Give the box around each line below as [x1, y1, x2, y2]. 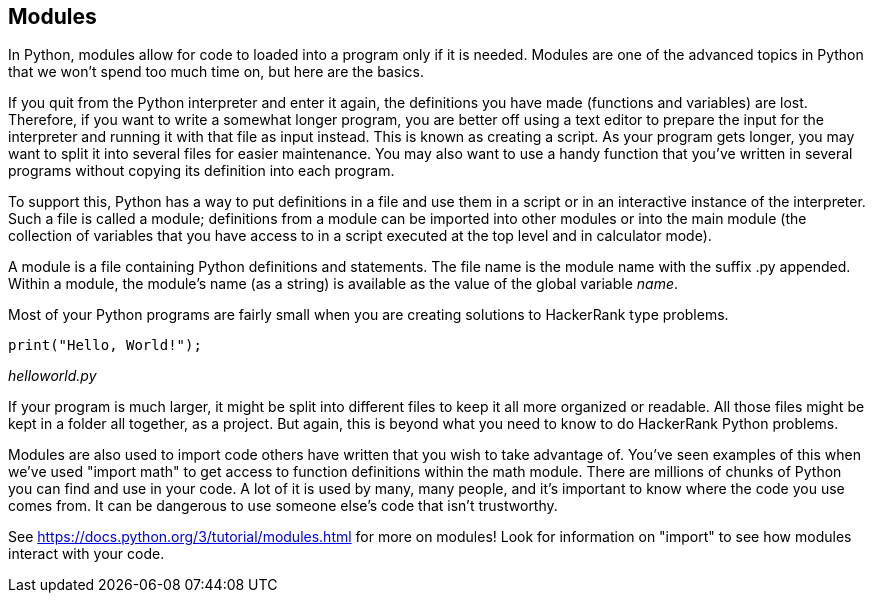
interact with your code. [8, 545, 165, 563]
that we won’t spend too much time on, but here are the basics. [8, 63, 424, 81]
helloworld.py [8, 367, 97, 385]
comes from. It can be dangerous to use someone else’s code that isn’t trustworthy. [8, 497, 558, 515]
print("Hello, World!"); [8, 337, 202, 354]
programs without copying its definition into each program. [8, 162, 395, 180]
